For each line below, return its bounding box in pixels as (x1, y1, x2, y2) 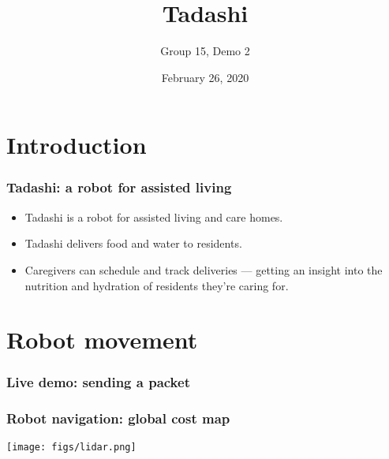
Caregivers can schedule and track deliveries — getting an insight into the (24, 261, 383, 278)
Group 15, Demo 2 (160, 43, 250, 59)
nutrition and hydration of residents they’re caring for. (24, 277, 289, 293)
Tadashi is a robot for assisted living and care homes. (24, 208, 283, 225)
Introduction (6, 129, 147, 161)
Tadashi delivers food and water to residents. (24, 235, 242, 252)
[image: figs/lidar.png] (6, 441, 137, 453)
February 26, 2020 (161, 69, 249, 85)
